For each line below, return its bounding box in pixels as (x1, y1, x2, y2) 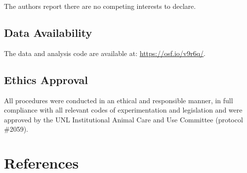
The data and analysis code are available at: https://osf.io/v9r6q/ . (4, 48, 206, 58)
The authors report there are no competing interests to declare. (4, 1, 196, 11)
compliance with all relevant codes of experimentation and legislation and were (4, 105, 243, 115)
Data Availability (4, 25, 92, 40)
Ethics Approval (4, 72, 88, 87)
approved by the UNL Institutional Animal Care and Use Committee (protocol (4, 114, 243, 124)
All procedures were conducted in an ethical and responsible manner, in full (4, 95, 233, 105)
